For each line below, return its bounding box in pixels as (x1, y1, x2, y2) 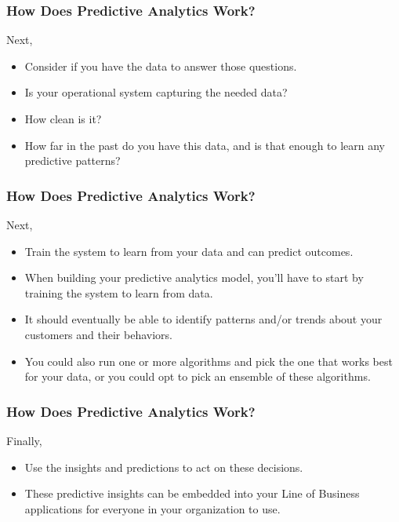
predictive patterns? (24, 152, 121, 169)
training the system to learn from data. (24, 284, 213, 301)
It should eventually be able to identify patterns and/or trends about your (24, 311, 383, 327)
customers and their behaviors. (24, 326, 172, 342)
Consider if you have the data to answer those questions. (24, 57, 297, 74)
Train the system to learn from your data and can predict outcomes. (24, 243, 354, 259)
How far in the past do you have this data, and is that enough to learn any (24, 137, 386, 153)
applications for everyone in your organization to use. (24, 500, 281, 517)
